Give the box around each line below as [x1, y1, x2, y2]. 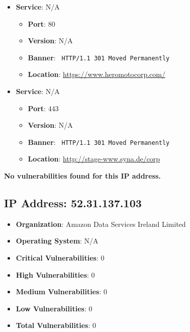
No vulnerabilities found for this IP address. [4, 171, 161, 181]
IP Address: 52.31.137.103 [4, 195, 142, 211]
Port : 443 [28, 103, 59, 113]
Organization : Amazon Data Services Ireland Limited [16, 218, 186, 229]
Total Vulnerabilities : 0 [16, 320, 96, 330]
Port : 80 [28, 18, 55, 29]
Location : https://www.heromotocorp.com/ [28, 69, 165, 79]
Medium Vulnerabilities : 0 [16, 286, 107, 297]
